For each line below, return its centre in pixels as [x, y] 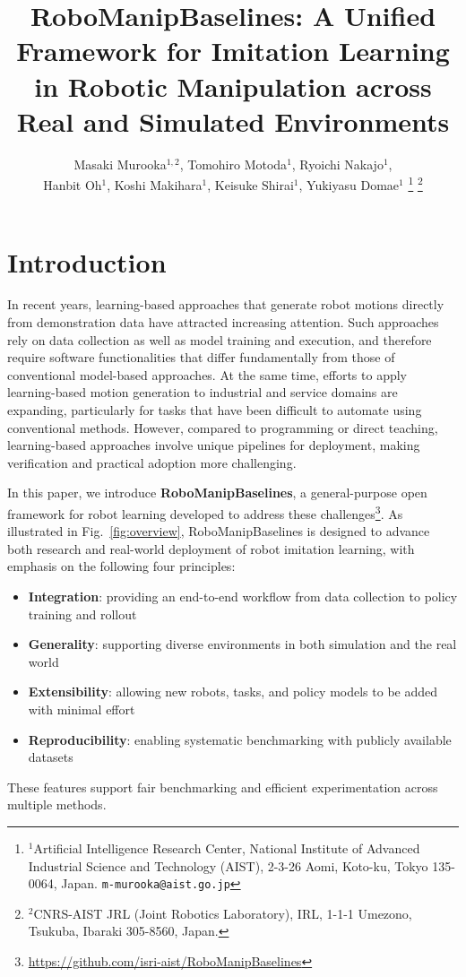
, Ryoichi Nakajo [337, 164]
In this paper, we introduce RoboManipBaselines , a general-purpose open [217, 493]
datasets [51, 757]
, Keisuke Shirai [250, 184]
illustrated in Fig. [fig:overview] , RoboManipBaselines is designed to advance [219, 531]
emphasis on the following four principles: [121, 566]
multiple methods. [57, 804]
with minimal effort [82, 709]
